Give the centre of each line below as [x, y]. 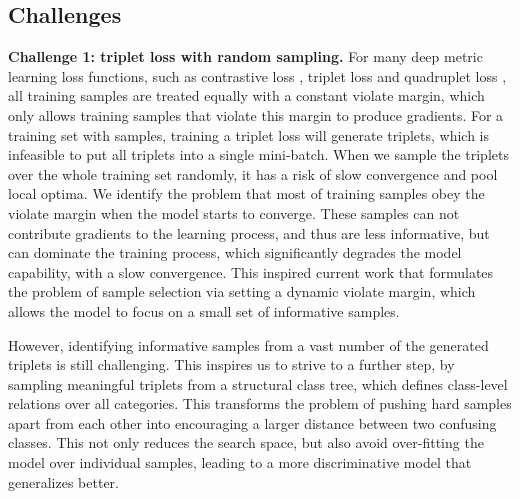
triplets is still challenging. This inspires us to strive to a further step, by [231, 364]
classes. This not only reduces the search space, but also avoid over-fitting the [246, 442]
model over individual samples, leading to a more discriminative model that [240, 462]
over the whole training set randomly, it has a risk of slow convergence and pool [253, 173]
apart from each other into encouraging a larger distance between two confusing [252, 422]
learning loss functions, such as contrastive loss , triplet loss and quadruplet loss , [257, 75]
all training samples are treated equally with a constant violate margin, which [246, 95]
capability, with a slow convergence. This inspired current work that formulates [251, 271]
